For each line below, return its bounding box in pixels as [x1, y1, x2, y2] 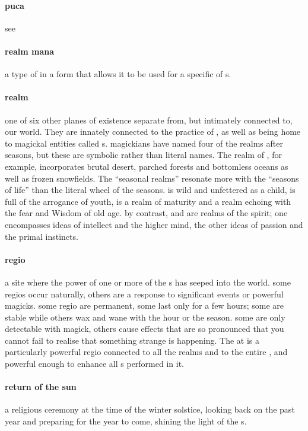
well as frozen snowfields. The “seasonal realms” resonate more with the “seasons [5, 172, 299, 184]
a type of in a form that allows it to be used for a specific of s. [5, 68, 231, 80]
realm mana [5, 45, 55, 57]
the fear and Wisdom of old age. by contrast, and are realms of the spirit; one [5, 207, 288, 219]
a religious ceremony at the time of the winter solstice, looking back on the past [5, 403, 295, 416]
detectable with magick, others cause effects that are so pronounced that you [5, 322, 284, 335]
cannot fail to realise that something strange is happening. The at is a [5, 334, 260, 346]
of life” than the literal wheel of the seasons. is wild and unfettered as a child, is [5, 183, 296, 196]
